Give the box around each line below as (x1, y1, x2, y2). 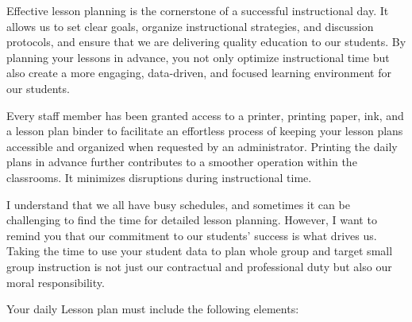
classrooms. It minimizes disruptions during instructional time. (6, 169, 312, 185)
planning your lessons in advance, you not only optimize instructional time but (6, 48, 390, 65)
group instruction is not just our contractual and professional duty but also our (6, 258, 392, 274)
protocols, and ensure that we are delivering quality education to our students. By (6, 33, 406, 50)
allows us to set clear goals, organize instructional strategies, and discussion (6, 17, 374, 34)
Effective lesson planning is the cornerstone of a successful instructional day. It (6, 2, 389, 18)
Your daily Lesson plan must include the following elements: (6, 301, 299, 317)
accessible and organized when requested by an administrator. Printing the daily (6, 138, 398, 154)
